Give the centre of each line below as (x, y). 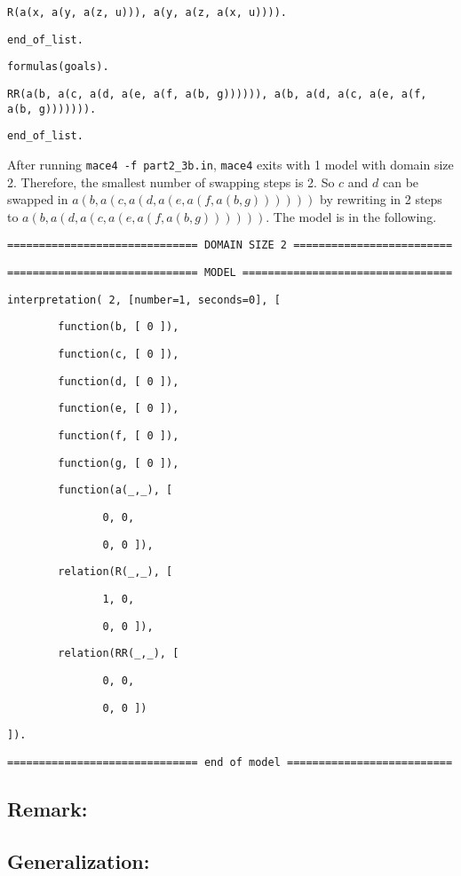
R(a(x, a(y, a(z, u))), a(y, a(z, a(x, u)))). (147, 12)
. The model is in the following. (351, 216)
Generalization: (79, 860)
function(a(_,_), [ (115, 490)
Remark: (48, 808)
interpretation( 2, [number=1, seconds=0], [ (144, 300)
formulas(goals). (58, 67)
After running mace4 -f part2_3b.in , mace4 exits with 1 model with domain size (230, 164)
